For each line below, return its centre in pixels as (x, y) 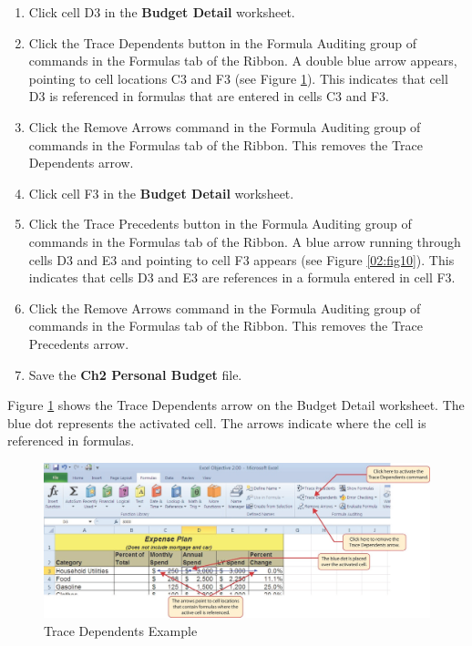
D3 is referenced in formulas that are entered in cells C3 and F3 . (209, 96)
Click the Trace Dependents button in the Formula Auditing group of (223, 42)
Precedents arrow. (79, 343)
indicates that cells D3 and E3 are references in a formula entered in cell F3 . (242, 277)
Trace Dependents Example (121, 630)
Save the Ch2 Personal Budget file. (135, 374)
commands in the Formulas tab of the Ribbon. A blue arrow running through (245, 241)
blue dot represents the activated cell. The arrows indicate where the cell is (217, 422)
